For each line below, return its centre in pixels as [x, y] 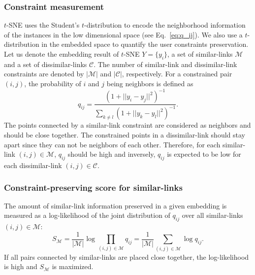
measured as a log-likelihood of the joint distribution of [87, 215]
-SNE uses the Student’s [43, 25]
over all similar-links [212, 215]
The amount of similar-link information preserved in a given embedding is [115, 205]
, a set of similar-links [200, 54]
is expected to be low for [204, 154]
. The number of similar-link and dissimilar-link [165, 64]
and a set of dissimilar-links [46, 64]
